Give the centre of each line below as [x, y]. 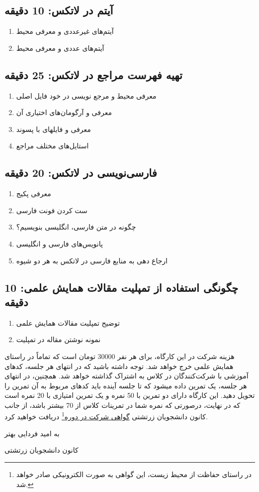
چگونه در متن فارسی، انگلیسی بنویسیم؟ [76, 227]
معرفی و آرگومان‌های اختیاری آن [64, 112]
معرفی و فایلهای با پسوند [53, 129]
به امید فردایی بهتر [32, 433]
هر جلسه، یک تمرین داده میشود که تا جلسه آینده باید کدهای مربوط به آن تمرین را [126, 385]
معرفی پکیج [34, 193]
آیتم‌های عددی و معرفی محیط [60, 48]
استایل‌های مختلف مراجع [52, 146]
